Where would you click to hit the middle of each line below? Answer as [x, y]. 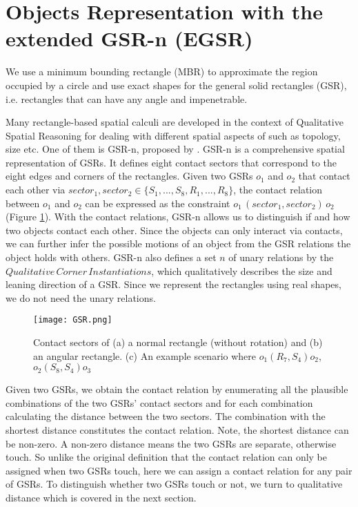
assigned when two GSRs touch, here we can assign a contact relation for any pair [179, 470]
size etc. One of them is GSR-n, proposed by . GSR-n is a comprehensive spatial [175, 149]
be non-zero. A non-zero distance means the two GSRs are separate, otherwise [171, 443]
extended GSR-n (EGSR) [129, 38]
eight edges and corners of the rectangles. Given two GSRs [129, 176]
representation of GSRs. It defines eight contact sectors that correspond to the [171, 162]
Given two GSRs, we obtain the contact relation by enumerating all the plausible [177, 389]
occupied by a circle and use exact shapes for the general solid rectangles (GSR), [176, 85]
